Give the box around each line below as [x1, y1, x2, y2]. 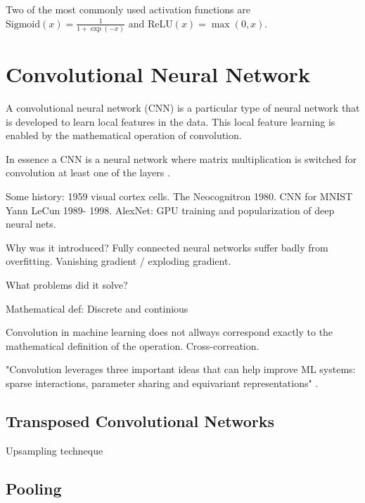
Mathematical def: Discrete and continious [6, 301, 188, 315]
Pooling [6, 477, 62, 499]
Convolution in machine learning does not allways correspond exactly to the [6, 325, 333, 339]
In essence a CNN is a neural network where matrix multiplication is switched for [6, 151, 357, 166]
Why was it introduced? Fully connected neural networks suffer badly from [6, 240, 328, 254]
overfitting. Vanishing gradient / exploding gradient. [6, 254, 231, 268]
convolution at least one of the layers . [6, 165, 170, 180]
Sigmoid [6, 19, 41, 30]
